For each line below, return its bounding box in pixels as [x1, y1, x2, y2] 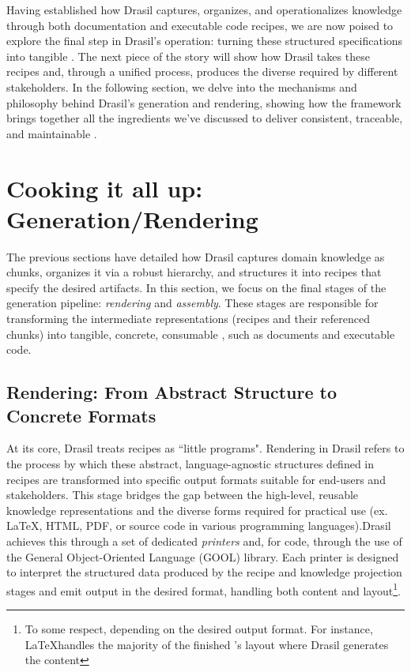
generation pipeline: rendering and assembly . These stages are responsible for [6, 295, 379, 311]
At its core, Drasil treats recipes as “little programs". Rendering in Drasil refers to [6, 440, 405, 456]
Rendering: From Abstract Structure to [6, 380, 337, 404]
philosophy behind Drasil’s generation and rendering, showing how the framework [6, 94, 402, 111]
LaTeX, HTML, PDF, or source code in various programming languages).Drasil [6, 517, 391, 534]
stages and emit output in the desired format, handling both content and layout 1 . [6, 580, 401, 599]
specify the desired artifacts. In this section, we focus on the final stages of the [6, 279, 386, 295]
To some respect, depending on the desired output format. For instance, [25, 621, 373, 636]
